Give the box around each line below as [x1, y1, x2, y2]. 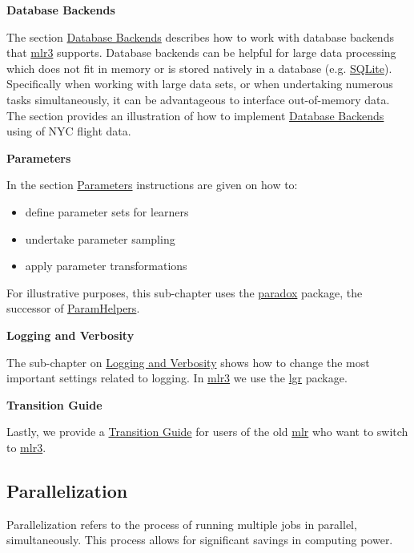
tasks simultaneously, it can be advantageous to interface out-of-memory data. [6, 91, 390, 107]
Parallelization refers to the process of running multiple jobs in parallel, [6, 515, 357, 532]
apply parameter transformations [25, 257, 187, 274]
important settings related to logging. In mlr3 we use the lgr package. [6, 369, 348, 386]
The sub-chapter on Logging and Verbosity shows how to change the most [6, 353, 370, 370]
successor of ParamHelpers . [6, 300, 140, 317]
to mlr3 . [6, 438, 46, 455]
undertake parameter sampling [25, 230, 175, 247]
